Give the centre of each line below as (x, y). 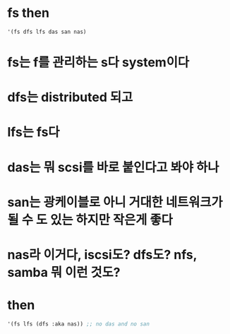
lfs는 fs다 (34, 132)
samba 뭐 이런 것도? (64, 272)
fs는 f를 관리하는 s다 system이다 (98, 62)
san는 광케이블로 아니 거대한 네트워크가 (115, 202)
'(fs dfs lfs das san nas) (47, 32)
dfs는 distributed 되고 (70, 97)
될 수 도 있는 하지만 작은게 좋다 (90, 220)
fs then (28, 13)
